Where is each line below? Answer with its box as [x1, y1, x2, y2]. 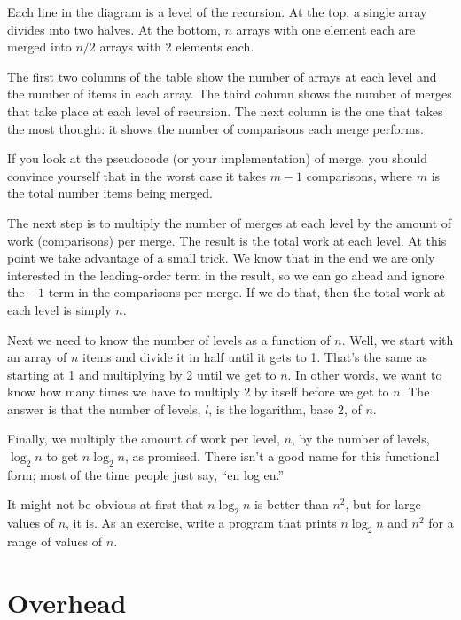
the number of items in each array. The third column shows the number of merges [7, 84, 452, 103]
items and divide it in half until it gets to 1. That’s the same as [82, 348, 427, 366]
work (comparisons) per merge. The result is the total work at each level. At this [7, 231, 447, 249]
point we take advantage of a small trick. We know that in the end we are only [7, 248, 435, 267]
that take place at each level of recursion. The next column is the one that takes [7, 101, 443, 120]
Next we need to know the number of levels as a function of [7, 330, 331, 349]
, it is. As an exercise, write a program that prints [66, 514, 337, 532]
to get [46, 447, 79, 466]
